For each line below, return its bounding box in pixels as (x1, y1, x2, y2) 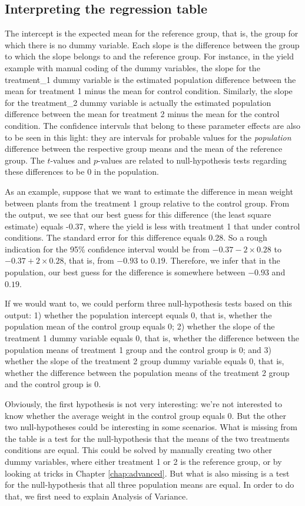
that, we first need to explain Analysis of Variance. (5, 490, 188, 502)
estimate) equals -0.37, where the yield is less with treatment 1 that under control (5, 219, 300, 232)
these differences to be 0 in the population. (5, 165, 159, 178)
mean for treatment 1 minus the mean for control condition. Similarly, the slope (5, 85, 293, 97)
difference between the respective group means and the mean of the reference (5, 142, 283, 155)
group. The (5, 154, 45, 166)
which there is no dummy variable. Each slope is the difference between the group (5, 38, 300, 51)
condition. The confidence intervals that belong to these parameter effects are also (5, 119, 301, 131)
